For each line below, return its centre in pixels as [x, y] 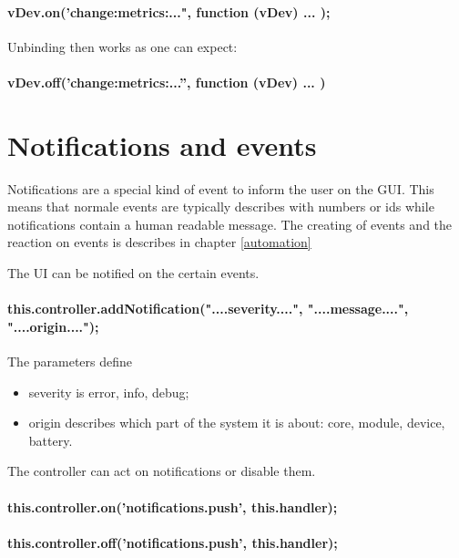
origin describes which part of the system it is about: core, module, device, [237, 423]
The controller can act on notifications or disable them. [162, 471]
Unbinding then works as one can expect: [122, 46]
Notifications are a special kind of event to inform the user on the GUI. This [221, 188]
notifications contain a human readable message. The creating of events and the [230, 224]
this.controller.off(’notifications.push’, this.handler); [173, 542]
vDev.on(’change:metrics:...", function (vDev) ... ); [169, 11]
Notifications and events [162, 145]
